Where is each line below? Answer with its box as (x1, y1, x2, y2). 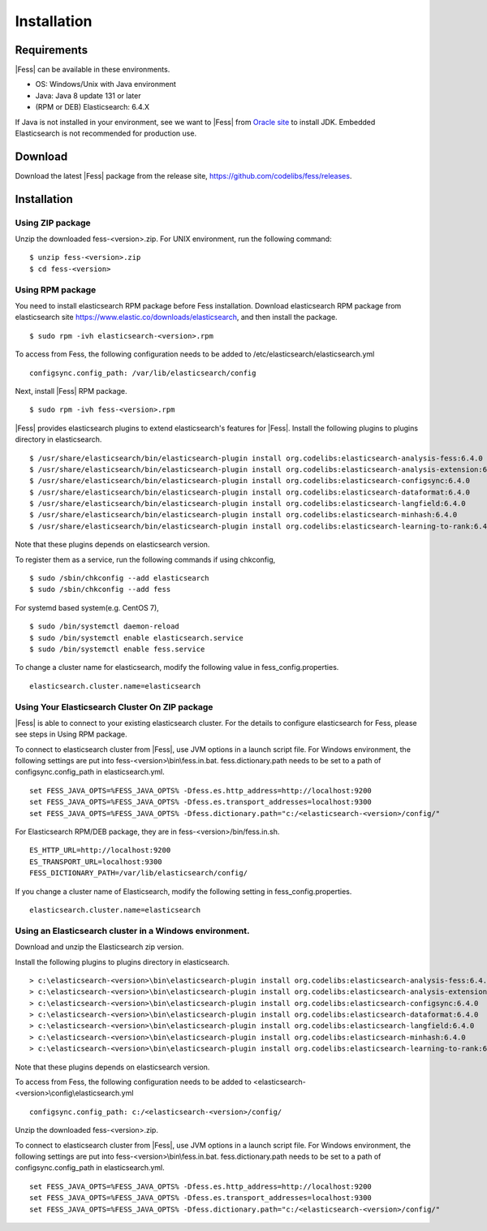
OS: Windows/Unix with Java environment (35, 80, 176, 89)
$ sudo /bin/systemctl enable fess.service (29, 644, 205, 654)
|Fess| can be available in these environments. (15, 65, 170, 75)
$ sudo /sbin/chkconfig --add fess (29, 585, 171, 594)
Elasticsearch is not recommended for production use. (15, 128, 197, 138)
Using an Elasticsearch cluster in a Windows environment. (15, 925, 250, 936)
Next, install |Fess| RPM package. (15, 386, 127, 395)
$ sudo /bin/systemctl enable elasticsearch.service (29, 633, 243, 642)
